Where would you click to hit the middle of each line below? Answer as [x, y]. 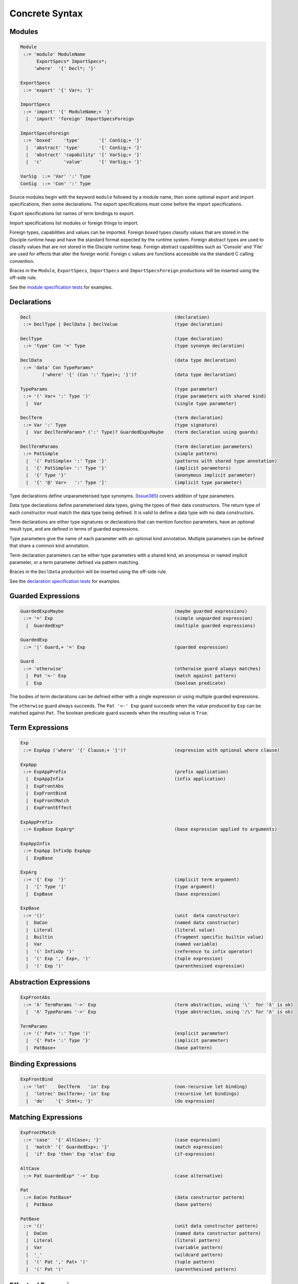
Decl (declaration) [115, 317]
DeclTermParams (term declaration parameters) [137, 446]
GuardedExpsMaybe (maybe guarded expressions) [134, 611]
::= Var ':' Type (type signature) [121, 425]
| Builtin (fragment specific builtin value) [145, 937]
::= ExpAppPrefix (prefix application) [126, 771]
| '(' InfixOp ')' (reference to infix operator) [140, 951]
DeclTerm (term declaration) [122, 418]
